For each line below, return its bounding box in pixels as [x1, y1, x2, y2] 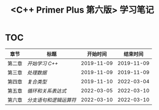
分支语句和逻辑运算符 [27, 96, 77, 103]
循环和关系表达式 [27, 87, 67, 94]
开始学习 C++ [27, 60, 58, 67]
